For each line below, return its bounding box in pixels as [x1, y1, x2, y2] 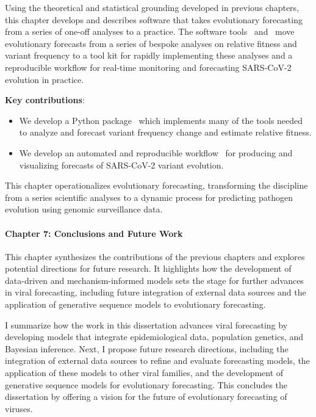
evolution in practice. [5, 73, 84, 85]
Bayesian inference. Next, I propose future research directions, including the [5, 342, 289, 355]
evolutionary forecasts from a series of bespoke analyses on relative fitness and [5, 37, 297, 49]
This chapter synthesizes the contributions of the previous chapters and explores [5, 250, 305, 263]
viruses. [5, 402, 33, 415]
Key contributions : [5, 93, 85, 106]
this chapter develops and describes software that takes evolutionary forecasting [5, 13, 303, 26]
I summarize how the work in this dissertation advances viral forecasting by [5, 318, 288, 331]
